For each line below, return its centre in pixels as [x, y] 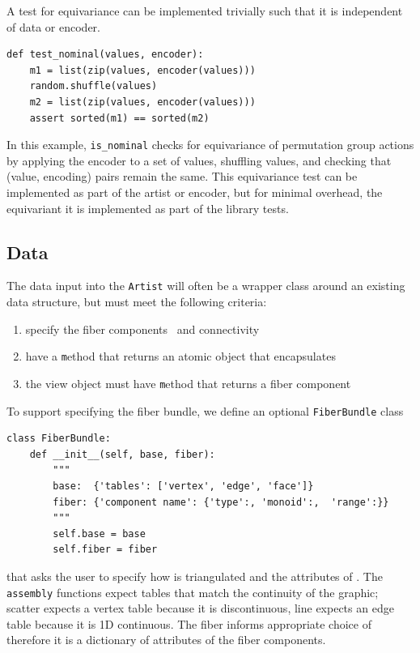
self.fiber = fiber [105, 550]
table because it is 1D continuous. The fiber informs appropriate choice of [189, 623]
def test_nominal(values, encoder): [105, 55]
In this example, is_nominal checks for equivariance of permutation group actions [210, 145]
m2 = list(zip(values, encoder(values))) [142, 102]
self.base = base [99, 533]
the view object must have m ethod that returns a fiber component [188, 383]
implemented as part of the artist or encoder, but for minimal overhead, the [195, 192]
